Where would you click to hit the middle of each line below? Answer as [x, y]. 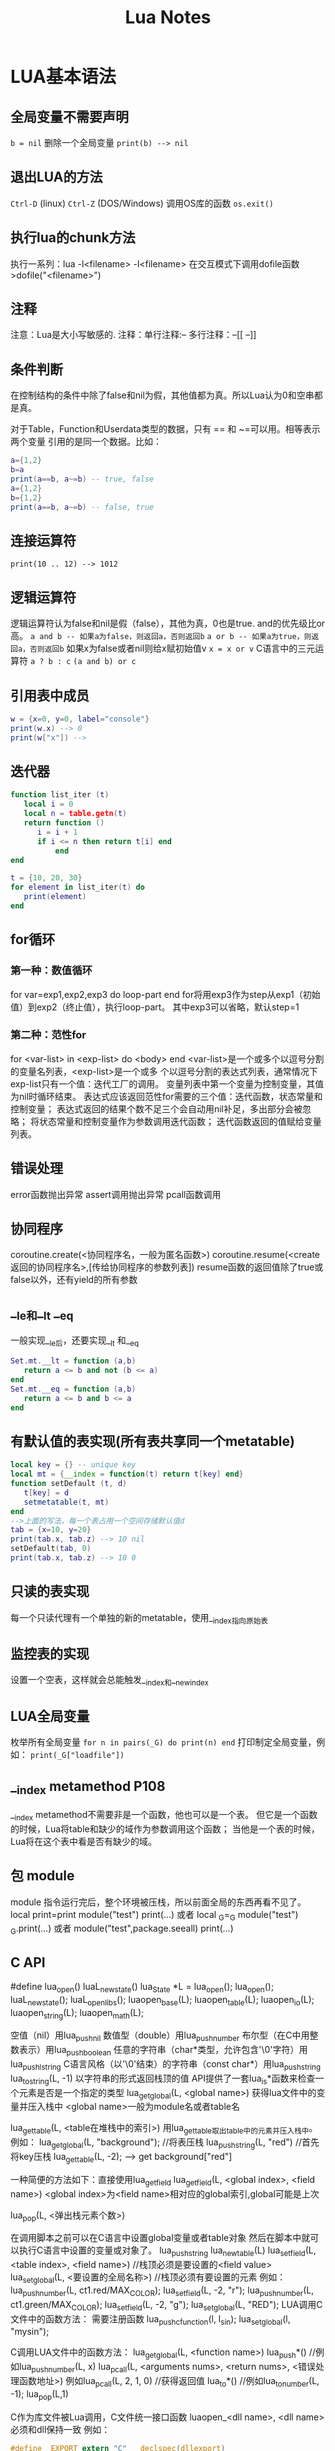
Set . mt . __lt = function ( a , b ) [73, 1361]
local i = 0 [48, 804]
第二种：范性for [48, 1035]
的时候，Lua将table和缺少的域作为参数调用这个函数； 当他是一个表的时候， [165, 1828]
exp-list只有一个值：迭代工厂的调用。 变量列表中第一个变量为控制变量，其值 [167, 1083]
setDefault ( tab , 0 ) [51, 1549]
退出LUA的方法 [56, 177]
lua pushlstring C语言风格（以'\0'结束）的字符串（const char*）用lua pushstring [166, 2065]
